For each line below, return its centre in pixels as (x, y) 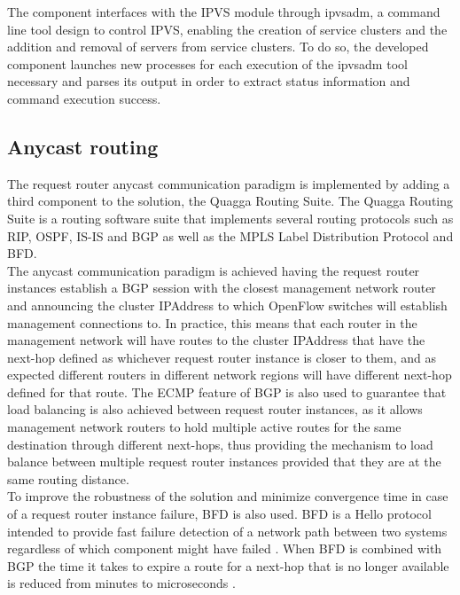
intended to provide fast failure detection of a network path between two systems (227, 531)
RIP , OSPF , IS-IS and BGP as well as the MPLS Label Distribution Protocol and (230, 235)
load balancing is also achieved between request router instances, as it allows (215, 409)
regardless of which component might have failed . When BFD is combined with (225, 548)
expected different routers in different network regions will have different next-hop (230, 375)
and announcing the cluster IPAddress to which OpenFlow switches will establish (227, 305)
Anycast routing (83, 146)
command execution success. (84, 98)
